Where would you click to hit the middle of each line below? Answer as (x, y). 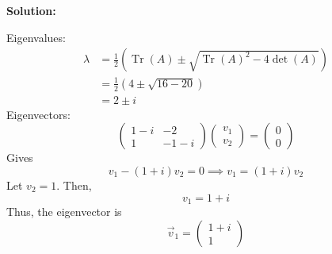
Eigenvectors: (38, 114)
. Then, (74, 185)
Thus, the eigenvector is (64, 212)
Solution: (31, 10)
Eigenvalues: (36, 37)
